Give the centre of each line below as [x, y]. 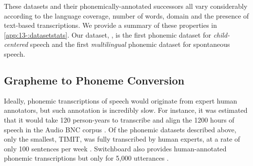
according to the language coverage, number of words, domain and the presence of [126, 15]
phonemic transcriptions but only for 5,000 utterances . [86, 158]
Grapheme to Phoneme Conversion [94, 80]
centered [16, 44]
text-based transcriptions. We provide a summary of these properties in [111, 25]
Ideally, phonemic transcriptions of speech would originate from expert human [121, 100]
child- [222, 34]
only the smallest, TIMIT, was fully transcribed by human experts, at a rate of [122, 139]
